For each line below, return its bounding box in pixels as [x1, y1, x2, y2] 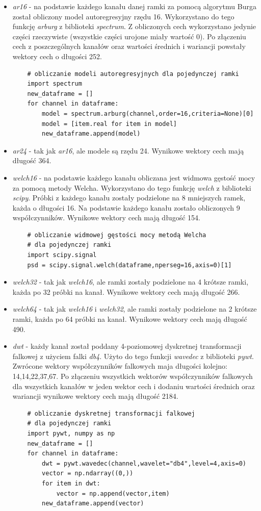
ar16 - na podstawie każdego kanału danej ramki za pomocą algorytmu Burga [12, 1, 256, 11]
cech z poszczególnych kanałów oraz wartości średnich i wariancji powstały [12, 41, 246, 52]
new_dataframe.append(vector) [42, 500, 144, 507]
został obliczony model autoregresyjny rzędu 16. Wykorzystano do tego [12, 11, 234, 21]
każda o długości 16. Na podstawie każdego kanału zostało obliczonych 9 [12, 202, 240, 213]
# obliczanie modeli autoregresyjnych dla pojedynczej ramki [27, 70, 239, 78]
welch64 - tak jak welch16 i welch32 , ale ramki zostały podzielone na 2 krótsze [12, 303, 257, 314]
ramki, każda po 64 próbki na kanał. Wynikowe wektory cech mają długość [12, 314, 247, 324]
